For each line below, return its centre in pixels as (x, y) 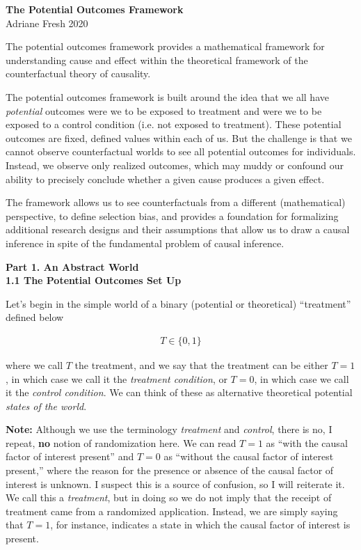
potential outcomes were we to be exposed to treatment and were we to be (164, 110)
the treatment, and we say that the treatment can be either (201, 364)
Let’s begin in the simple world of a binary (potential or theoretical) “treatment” (178, 303)
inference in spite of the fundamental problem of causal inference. (145, 243)
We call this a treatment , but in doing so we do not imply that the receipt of (169, 497)
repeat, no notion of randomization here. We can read (121, 442)
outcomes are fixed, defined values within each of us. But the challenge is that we (179, 137)
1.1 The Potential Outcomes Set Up (94, 280)
